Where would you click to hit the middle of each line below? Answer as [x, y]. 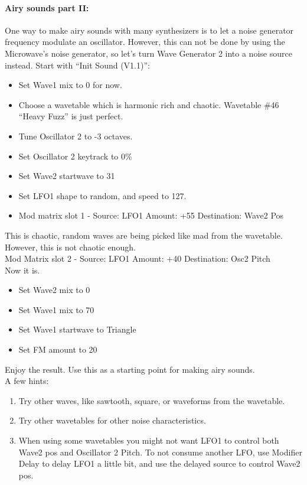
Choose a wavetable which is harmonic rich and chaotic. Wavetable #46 [149, 104]
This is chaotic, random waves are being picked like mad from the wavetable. [144, 235]
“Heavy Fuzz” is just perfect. [71, 116]
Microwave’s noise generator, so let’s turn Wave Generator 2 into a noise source [148, 53]
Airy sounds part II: [47, 7]
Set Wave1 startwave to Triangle [77, 329]
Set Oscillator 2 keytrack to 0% [75, 156]
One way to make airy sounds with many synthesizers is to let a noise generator [149, 30]
